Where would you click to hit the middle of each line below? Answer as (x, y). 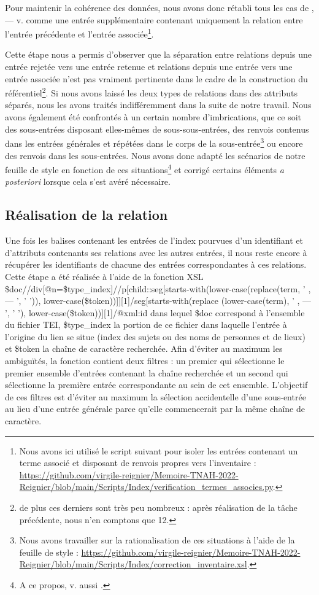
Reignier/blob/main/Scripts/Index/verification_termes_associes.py (146, 487)
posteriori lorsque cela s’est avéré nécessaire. (88, 181)
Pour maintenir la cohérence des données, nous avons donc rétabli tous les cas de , (159, 7)
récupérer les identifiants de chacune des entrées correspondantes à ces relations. (156, 264)
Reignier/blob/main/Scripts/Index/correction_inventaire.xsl (133, 564)
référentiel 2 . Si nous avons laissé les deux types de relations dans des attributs (151, 92)
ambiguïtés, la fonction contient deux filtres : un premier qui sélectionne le (145, 361)
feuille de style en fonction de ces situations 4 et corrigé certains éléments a (144, 169)
